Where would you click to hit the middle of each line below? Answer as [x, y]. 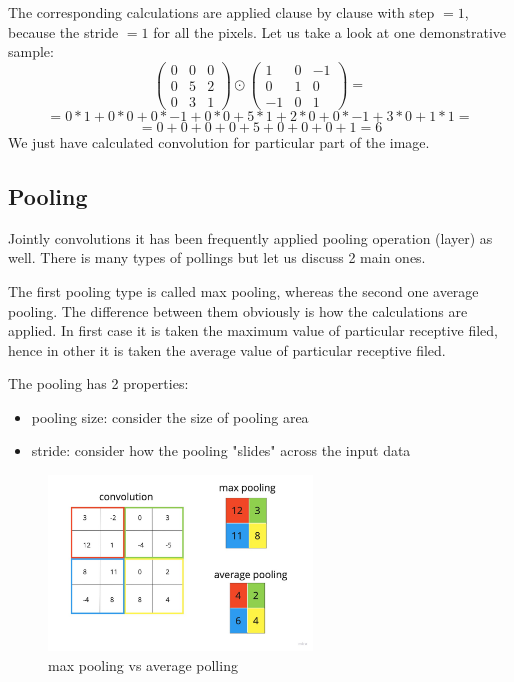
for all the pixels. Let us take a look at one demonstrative [330, 31]
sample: [31, 51]
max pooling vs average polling [143, 664]
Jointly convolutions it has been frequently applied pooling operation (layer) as [250, 237]
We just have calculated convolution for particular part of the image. [219, 141]
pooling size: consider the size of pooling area [170, 416]
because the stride [63, 31]
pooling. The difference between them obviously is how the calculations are [238, 310]
